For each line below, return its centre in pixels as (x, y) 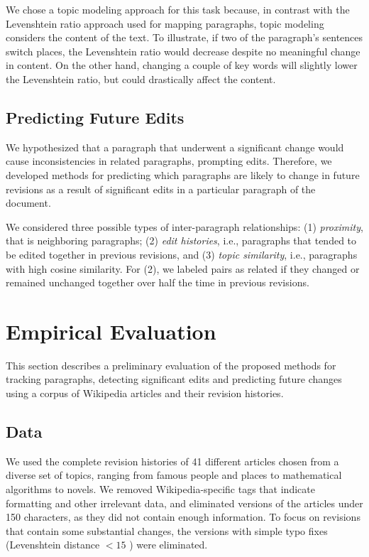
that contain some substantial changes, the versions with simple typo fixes (167, 530)
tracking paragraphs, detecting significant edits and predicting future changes (174, 379)
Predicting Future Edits (95, 117)
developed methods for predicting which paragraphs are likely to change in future (183, 174)
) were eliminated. (169, 545)
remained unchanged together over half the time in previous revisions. (158, 282)
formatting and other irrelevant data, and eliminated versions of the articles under (184, 503)
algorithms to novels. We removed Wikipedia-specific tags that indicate (160, 489)
